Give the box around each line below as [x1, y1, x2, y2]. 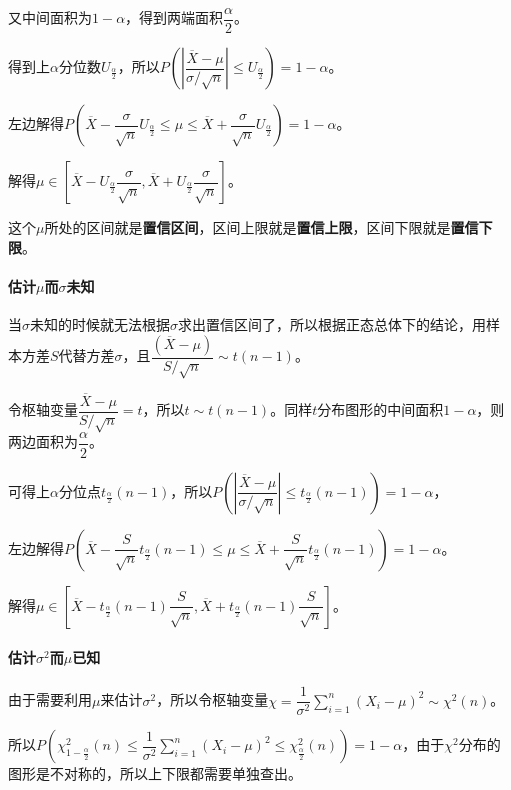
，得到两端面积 [125, 7, 224, 28]
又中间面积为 [8, 7, 92, 28]
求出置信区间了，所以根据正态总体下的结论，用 [178, 314, 486, 335]
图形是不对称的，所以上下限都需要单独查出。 [8, 763, 302, 784]
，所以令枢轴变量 [156, 689, 269, 710]
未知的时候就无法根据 [30, 314, 170, 335]
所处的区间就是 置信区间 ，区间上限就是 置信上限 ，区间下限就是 [44, 217, 451, 238]
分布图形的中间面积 [317, 399, 444, 420]
